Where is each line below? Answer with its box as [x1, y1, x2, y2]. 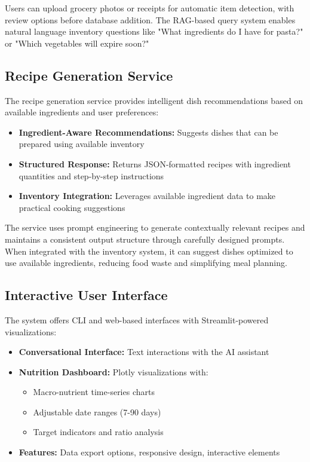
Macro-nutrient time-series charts [33, 385, 155, 398]
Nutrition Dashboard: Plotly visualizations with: [19, 365, 208, 378]
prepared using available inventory [19, 137, 145, 150]
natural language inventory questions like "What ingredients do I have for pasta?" [5, 25, 303, 38]
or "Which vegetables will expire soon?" [5, 36, 149, 49]
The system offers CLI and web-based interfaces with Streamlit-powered [5, 313, 269, 326]
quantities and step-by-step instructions [19, 169, 164, 182]
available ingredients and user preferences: [5, 106, 159, 118]
